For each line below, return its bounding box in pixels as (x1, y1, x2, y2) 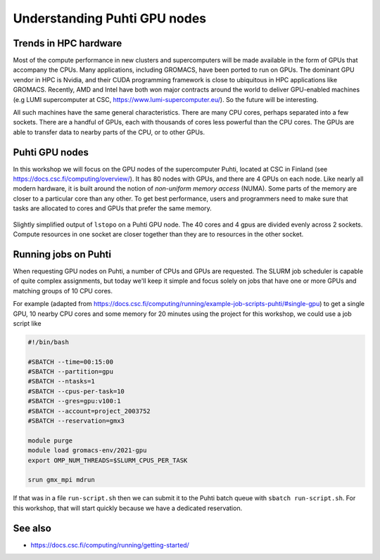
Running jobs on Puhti (13, 248, 112, 260)
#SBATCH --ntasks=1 (27, 377, 95, 386)
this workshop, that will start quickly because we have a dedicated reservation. (13, 504, 243, 512)
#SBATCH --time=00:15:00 (27, 357, 114, 366)
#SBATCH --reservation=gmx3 (27, 417, 125, 425)
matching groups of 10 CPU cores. (13, 286, 113, 295)
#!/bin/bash (27, 338, 70, 346)
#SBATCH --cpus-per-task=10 (27, 387, 125, 395)
